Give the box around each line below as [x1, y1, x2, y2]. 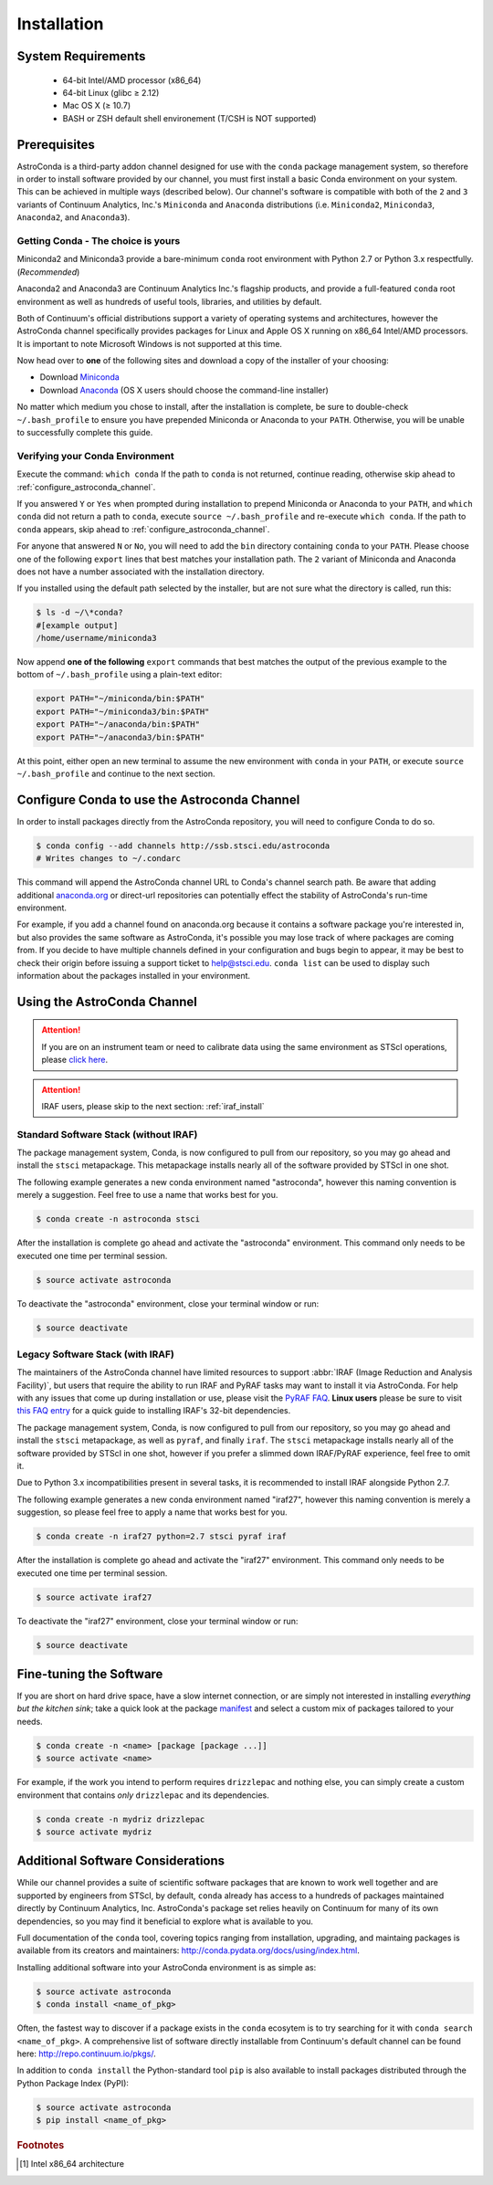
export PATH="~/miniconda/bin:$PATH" [36, 694, 205, 704]
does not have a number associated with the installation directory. [16, 566, 265, 577]
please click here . [41, 1055, 109, 1066]
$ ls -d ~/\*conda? [36, 607, 123, 618]
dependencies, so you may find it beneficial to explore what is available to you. [16, 1916, 314, 1927]
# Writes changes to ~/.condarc [36, 854, 182, 864]
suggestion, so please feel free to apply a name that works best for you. [16, 1507, 288, 1518]
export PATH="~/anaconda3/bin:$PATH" [36, 731, 205, 742]
